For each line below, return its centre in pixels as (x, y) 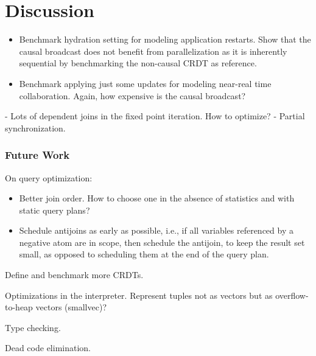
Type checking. (33, 327)
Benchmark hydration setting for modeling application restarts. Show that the (165, 39)
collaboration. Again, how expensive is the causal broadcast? (132, 95)
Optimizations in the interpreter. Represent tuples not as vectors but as (139, 295)
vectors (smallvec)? (71, 307)
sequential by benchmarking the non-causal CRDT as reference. (138, 63)
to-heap (19, 307)
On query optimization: (49, 177)
